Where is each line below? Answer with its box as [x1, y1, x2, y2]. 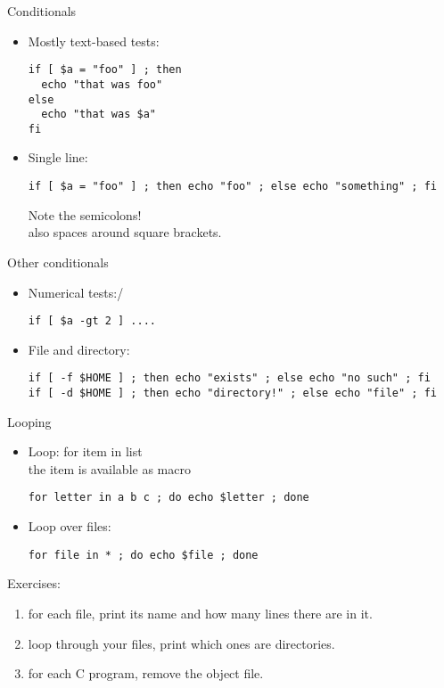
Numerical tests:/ [28, 283, 124, 301]
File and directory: [28, 340, 130, 358]
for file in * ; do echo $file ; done [28, 548, 259, 561]
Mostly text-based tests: [28, 31, 160, 50]
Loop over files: [28, 517, 111, 536]
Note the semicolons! [28, 205, 142, 224]
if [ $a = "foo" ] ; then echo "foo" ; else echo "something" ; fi [28, 180, 437, 193]
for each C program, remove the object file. [28, 664, 264, 683]
